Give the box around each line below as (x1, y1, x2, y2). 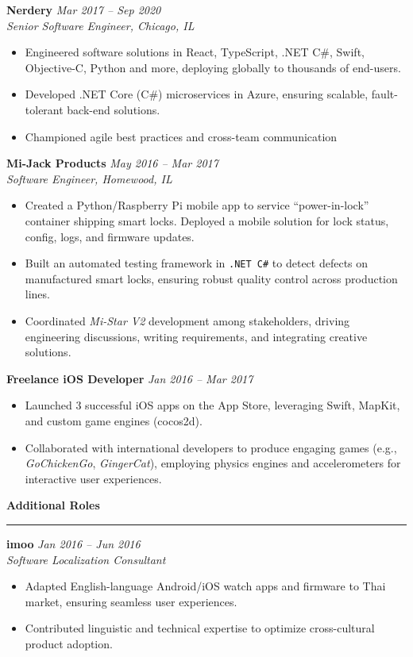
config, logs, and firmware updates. (25, 228, 195, 244)
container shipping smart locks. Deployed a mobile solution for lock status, (25, 212, 389, 229)
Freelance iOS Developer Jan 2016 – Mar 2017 (6, 370, 253, 386)
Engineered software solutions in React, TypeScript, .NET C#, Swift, (25, 44, 365, 60)
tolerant (25, 101, 64, 117)
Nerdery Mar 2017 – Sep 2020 (6, 2, 161, 17)
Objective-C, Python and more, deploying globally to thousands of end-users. (25, 59, 401, 75)
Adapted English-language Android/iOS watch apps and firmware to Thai (25, 578, 386, 594)
